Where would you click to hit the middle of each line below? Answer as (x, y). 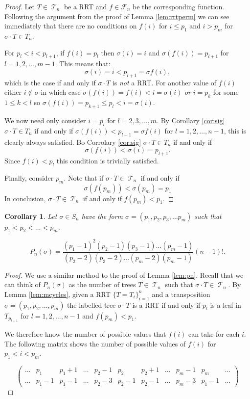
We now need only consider (45, 120)
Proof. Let (20, 6)
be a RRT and (85, 6)
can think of (23, 284)
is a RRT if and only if (166, 305)
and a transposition (181, 294)
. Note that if (84, 177)
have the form (102, 216)
